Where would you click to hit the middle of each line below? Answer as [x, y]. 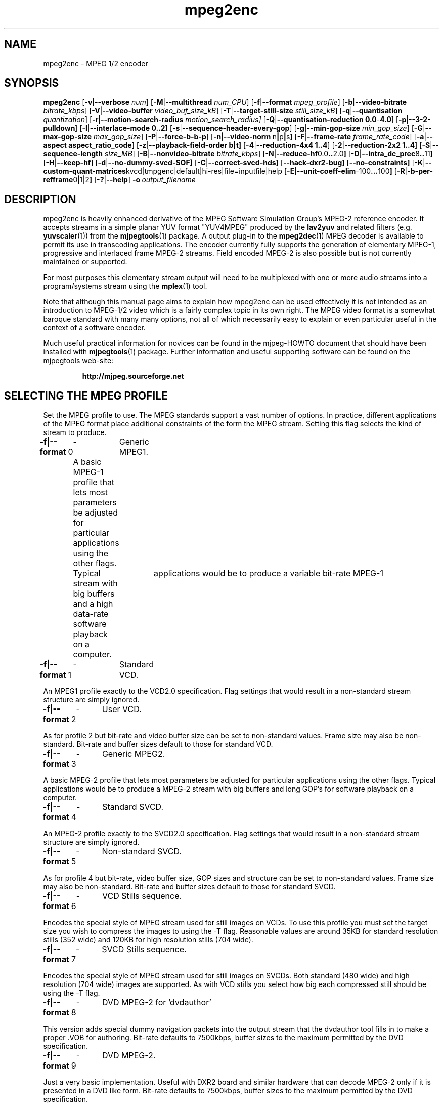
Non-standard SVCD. [142, 852]
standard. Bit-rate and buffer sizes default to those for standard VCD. [158, 744]
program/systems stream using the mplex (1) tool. [125, 286]
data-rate [91, 614]
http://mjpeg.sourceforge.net [133, 376]
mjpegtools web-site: [78, 361]
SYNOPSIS [32, 83]
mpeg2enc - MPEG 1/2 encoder [96, 63]
